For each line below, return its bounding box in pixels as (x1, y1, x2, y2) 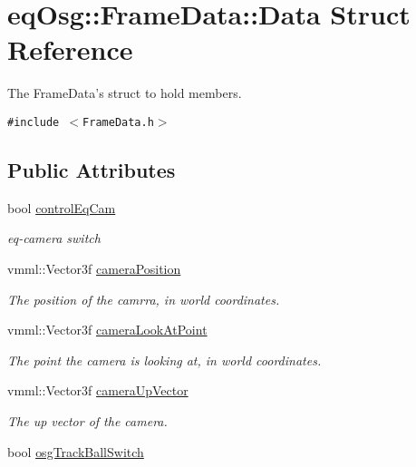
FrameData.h (82, 115, 154, 129)
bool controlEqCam (7, 198, 116, 217)
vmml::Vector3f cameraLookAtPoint (7, 320, 208, 339)
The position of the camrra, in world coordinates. (7, 289, 280, 308)
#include (7, 115, 60, 129)
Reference (7, 31, 133, 68)
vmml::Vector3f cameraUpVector (7, 381, 189, 400)
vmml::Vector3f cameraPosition (7, 258, 181, 277)
